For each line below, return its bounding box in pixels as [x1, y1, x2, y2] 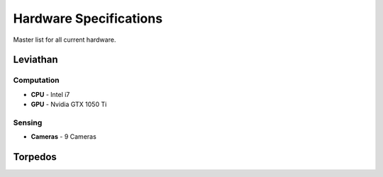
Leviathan [13, 54, 58, 66]
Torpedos [13, 151, 57, 163]
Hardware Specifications [13, 11, 163, 26]
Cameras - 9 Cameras [30, 132, 97, 141]
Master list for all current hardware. [13, 35, 116, 44]
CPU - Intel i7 [30, 90, 70, 98]
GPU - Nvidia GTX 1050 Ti [30, 100, 107, 109]
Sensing [13, 118, 43, 127]
